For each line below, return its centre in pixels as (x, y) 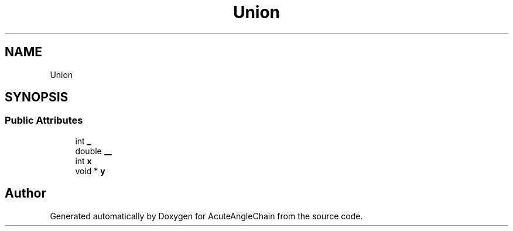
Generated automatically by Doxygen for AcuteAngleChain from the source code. (206, 216)
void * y (90, 171)
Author (25, 193)
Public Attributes (44, 120)
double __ (94, 151)
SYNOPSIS (37, 97)
